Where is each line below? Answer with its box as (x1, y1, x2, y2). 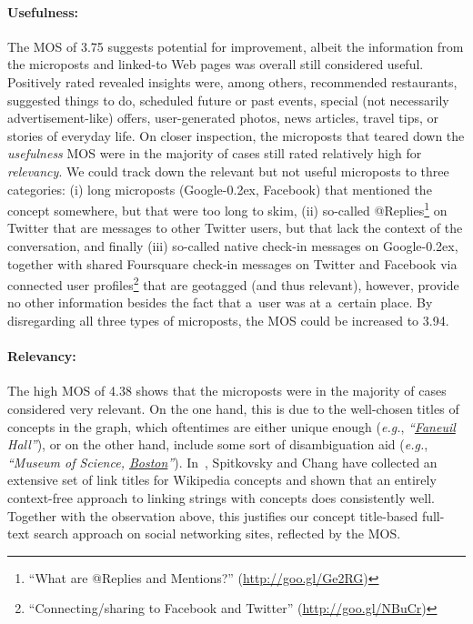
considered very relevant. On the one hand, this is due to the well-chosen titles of (7, 399, 459, 418)
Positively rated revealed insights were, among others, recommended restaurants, (7, 72, 458, 91)
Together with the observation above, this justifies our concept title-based (7, 506, 418, 525)
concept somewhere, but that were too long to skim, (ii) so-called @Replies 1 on (7, 198, 448, 219)
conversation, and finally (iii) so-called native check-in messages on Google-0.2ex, (7, 236, 458, 255)
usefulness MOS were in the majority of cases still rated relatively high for (7, 144, 422, 163)
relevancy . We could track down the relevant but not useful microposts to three (7, 161, 449, 180)
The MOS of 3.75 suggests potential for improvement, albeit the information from (7, 36, 464, 55)
